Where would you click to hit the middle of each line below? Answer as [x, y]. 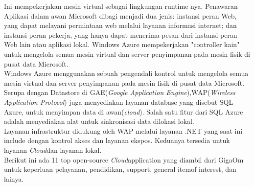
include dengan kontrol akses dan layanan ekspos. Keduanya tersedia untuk [117, 140]
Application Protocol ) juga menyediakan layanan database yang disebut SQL [119, 102]
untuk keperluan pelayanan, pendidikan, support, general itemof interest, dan [120, 169]
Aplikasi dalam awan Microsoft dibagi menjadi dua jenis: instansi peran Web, [120, 15]
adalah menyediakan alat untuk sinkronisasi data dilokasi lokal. [99, 121]
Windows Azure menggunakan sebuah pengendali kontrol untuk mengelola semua [126, 73]
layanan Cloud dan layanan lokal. [53, 150]
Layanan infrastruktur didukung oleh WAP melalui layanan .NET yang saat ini [123, 130]
